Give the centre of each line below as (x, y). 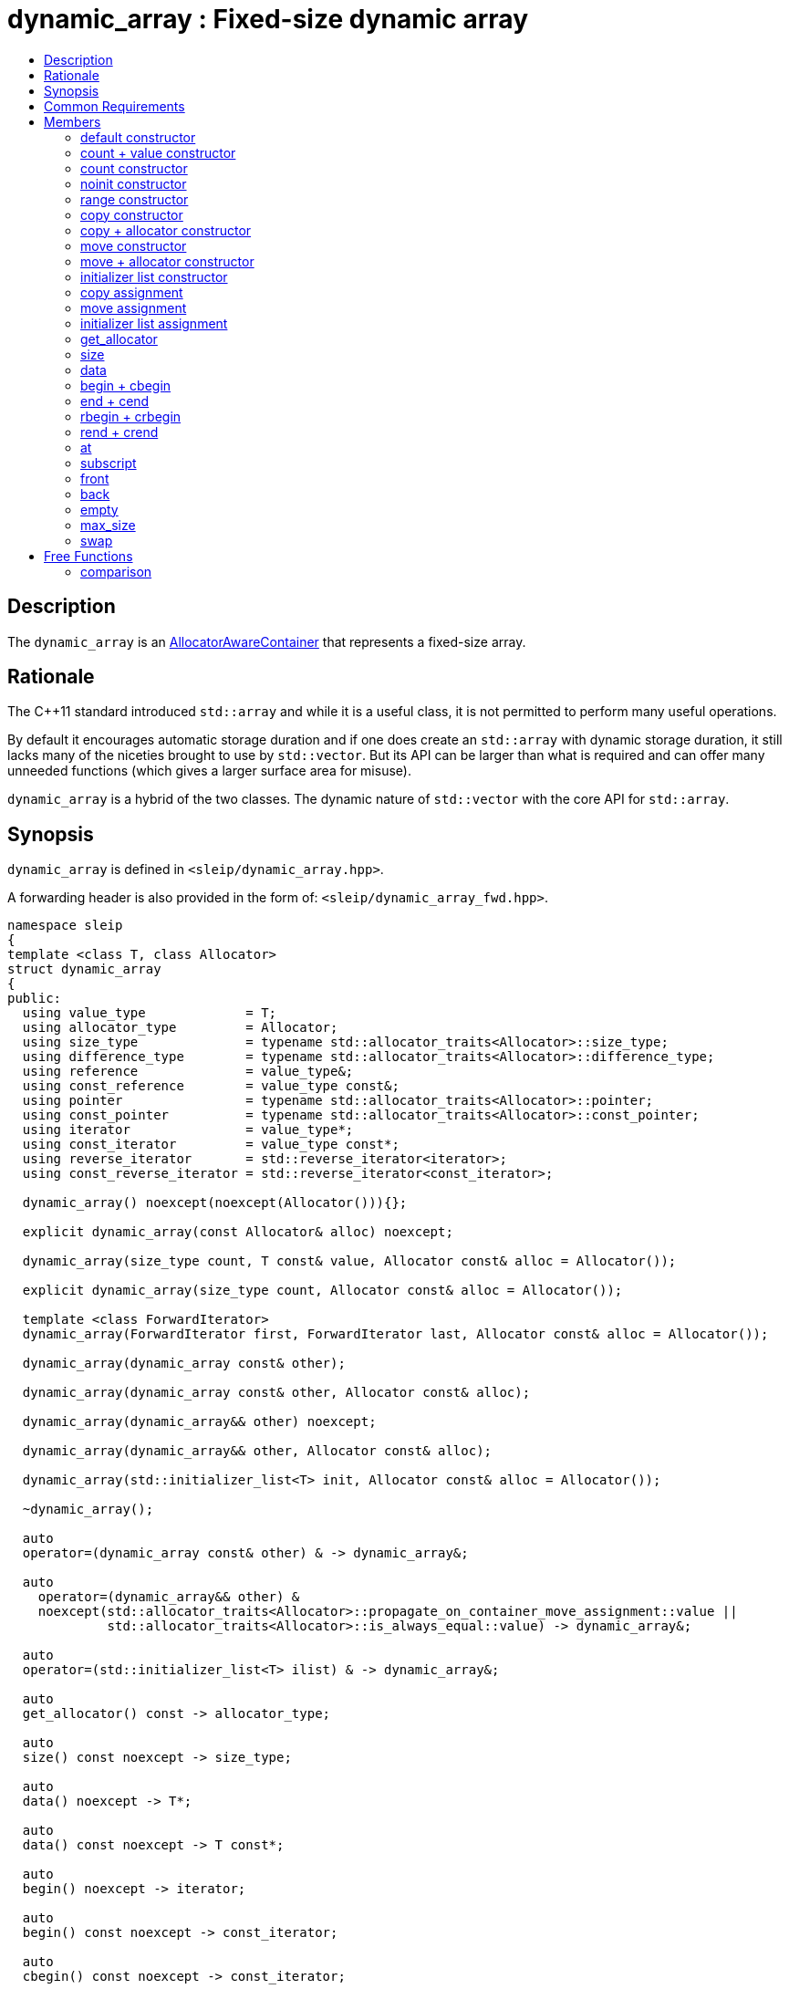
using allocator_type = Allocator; (180, 1028)
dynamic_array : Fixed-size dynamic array (268, 19)
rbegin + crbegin (131, 416)
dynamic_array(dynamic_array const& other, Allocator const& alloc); (276, 1393)
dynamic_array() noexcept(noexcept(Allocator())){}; (215, 1203)
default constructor (138, 137)
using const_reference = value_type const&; (211, 1086)
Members (73, 121)
